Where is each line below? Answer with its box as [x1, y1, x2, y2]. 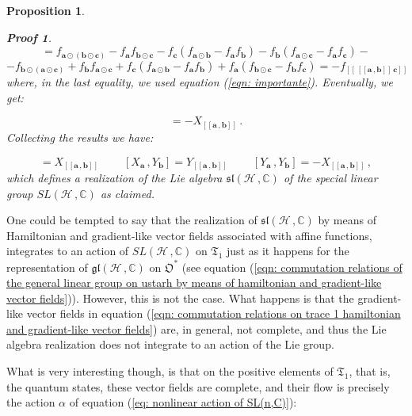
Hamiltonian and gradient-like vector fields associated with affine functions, [6, 227, 372, 243]
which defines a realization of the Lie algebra [6, 170, 223, 186]
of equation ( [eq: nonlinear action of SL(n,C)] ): [69, 394, 297, 410]
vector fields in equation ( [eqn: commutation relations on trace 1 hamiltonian [26, 305, 401, 322]
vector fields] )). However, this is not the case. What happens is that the [6, 289, 354, 306]
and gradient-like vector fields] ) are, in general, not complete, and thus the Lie [6, 320, 387, 337]
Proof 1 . [6, 29, 51, 45]
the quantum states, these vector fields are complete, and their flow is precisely [6, 378, 390, 395]
